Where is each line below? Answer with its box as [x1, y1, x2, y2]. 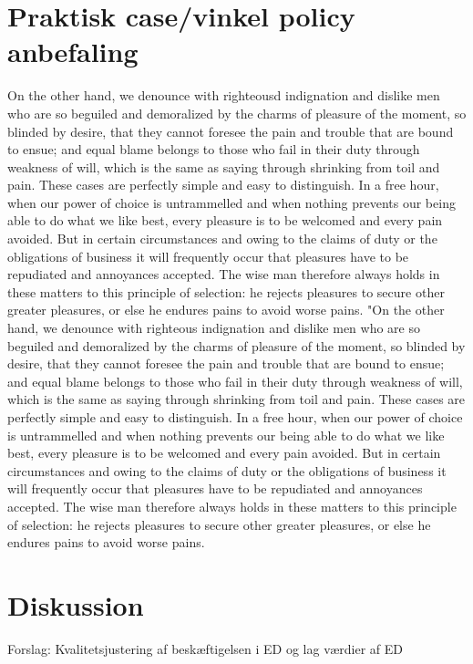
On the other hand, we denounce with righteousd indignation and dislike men [7, 86, 440, 105]
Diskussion [7, 586, 144, 623]
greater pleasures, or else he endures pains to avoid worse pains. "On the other [7, 300, 445, 319]
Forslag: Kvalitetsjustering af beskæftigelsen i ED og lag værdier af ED [7, 638, 403, 658]
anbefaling [7, 33, 139, 70]
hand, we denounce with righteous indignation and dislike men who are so [7, 318, 420, 337]
